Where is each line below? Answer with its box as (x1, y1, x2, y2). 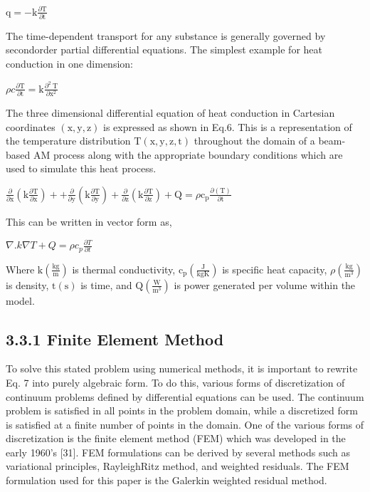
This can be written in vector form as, (6, 214, 172, 229)
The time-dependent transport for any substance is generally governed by (6, 28, 326, 43)
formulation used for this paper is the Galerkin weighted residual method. (6, 473, 327, 488)
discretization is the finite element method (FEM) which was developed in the (6, 431, 346, 446)
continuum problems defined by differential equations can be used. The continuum (6, 389, 364, 404)
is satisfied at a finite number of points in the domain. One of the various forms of (6, 417, 364, 431)
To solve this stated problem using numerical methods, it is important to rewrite (6, 361, 358, 376)
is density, (6, 277, 49, 292)
